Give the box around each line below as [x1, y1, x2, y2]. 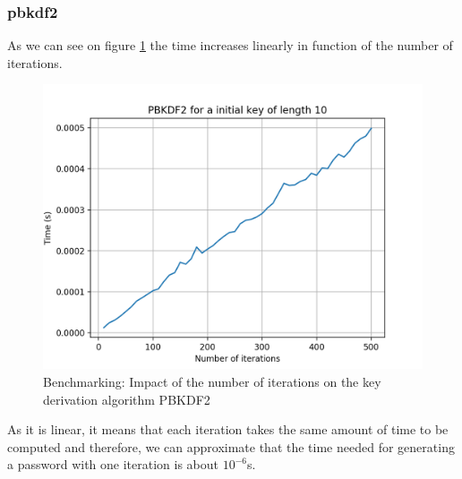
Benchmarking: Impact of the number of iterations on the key [43, 372, 381, 390]
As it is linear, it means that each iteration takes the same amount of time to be [7, 420, 449, 439]
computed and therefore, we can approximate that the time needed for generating [7, 437, 455, 456]
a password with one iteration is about [7, 455, 218, 474]
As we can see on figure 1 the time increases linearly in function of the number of [7, 36, 453, 55]
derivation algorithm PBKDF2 [43, 389, 210, 408]
